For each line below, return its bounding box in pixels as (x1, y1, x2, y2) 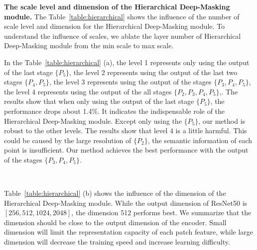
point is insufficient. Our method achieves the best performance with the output (4, 145, 249, 155)
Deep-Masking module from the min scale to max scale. (4, 40, 174, 51)
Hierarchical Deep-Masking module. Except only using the (4, 115, 182, 126)
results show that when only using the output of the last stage (4, 96, 194, 106)
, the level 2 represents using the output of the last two (69, 67, 238, 77)
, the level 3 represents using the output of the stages (49, 77, 212, 87)
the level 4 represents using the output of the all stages (4, 86, 172, 96)
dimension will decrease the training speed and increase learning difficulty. (4, 237, 230, 247)
